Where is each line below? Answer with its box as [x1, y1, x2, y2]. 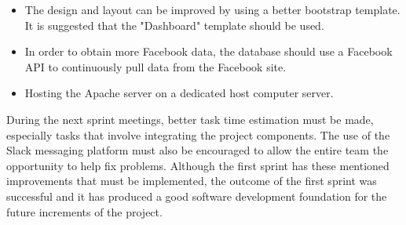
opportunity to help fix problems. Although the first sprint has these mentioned [6, 157, 390, 173]
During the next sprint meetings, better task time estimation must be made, [6, 111, 374, 127]
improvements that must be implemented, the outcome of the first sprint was [6, 172, 377, 189]
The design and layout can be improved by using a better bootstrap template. [24, 2, 401, 17]
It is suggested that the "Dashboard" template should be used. [24, 16, 324, 33]
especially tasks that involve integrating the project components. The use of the [6, 126, 390, 143]
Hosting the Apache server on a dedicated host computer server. [24, 85, 334, 101]
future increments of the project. [6, 203, 163, 220]
